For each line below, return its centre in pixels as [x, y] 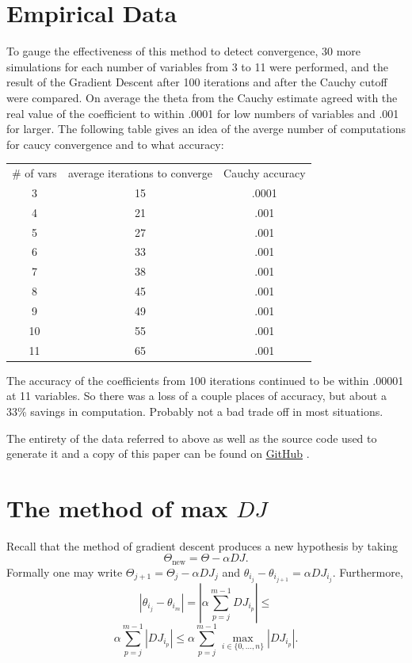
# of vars [34, 173]
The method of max [117, 507]
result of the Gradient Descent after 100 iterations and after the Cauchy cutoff [197, 82]
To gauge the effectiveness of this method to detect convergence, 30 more [184, 51]
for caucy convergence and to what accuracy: [115, 144]
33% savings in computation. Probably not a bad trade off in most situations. [195, 411]
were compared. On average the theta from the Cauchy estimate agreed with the [202, 97]
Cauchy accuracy [265, 173]
